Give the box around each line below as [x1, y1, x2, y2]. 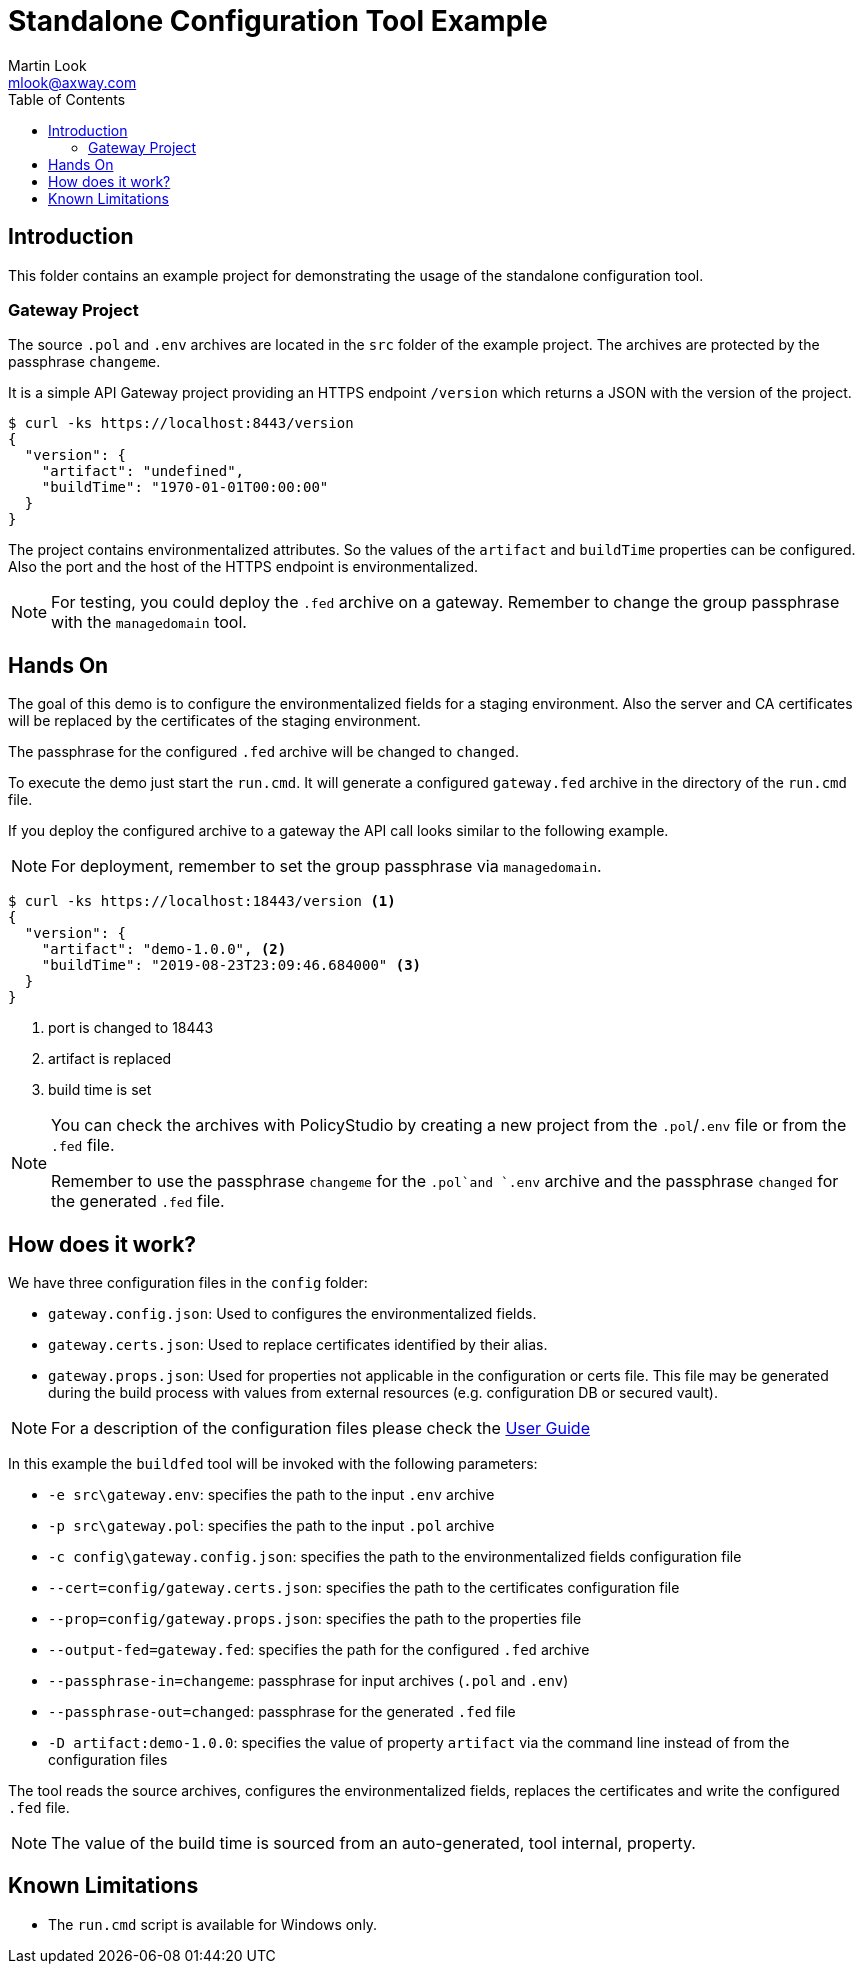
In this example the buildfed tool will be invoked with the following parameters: [8, 1455, 538, 1473]
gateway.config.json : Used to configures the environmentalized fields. [48, 1305, 537, 1323]
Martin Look [8, 56, 87, 74]
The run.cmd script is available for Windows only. [48, 1915, 378, 1933]
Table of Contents [8, 90, 126, 108]
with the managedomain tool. [51, 612, 247, 633]
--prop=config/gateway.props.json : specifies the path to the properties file [48, 1610, 582, 1628]
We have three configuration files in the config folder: [8, 1274, 368, 1292]
